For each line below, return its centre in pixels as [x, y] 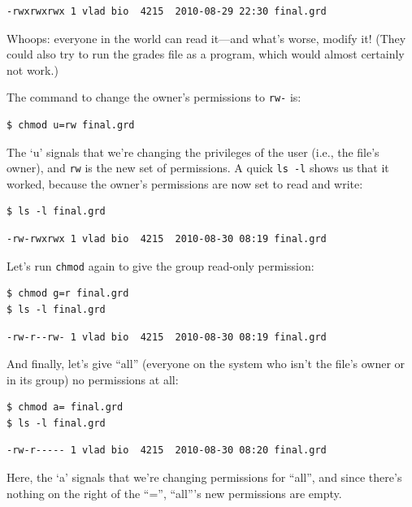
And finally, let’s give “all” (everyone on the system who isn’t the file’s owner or [206, 364]
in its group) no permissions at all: [93, 379]
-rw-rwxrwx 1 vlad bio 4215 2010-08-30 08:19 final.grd [167, 239]
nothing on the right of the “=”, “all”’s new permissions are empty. [174, 493]
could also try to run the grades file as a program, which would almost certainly [206, 54]
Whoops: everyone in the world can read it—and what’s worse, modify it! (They [206, 38]
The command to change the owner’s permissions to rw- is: [154, 97]
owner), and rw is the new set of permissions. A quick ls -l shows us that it [198, 168]
